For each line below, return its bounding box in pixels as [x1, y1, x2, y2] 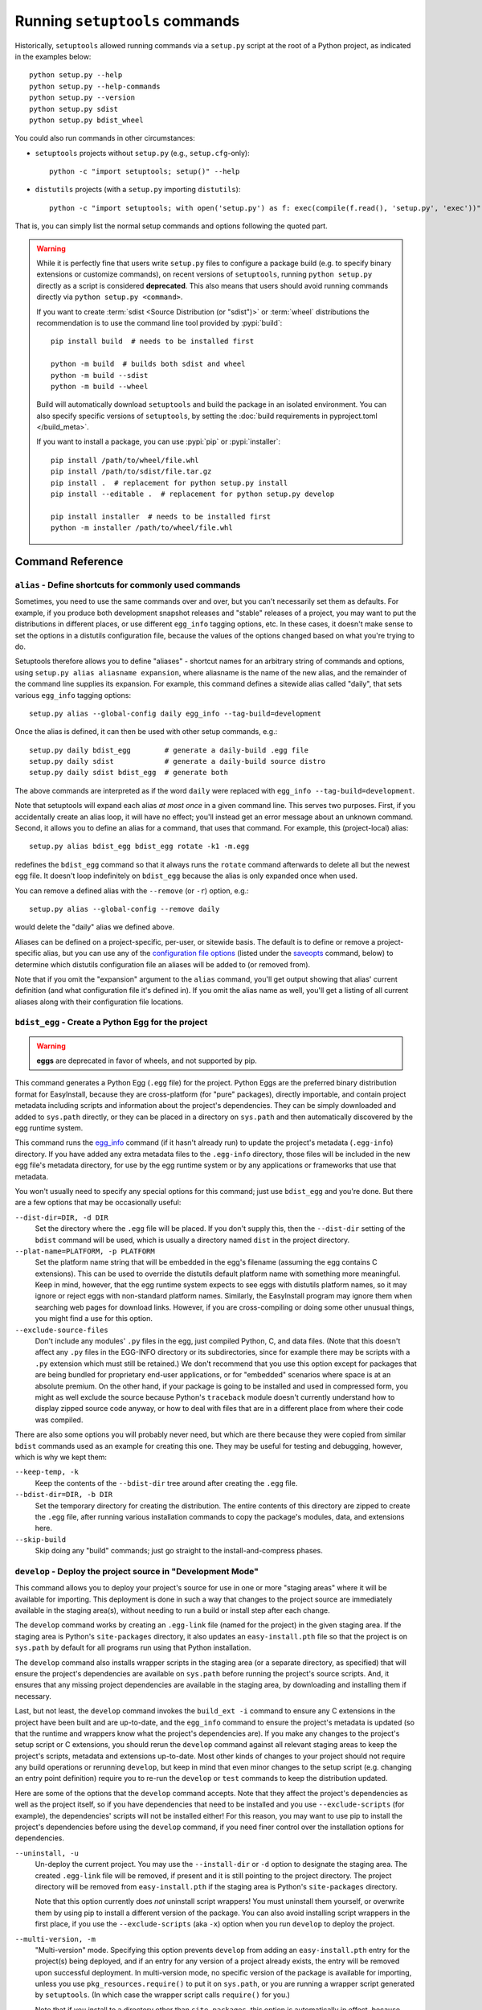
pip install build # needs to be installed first [51, 337, 255, 346]
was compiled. [35, 1415, 84, 1425]
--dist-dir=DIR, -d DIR [14, 1212, 108, 1222]
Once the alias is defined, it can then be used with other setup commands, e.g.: [14, 727, 278, 736]
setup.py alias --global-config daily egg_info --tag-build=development [29, 708, 321, 718]
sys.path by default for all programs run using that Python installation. [14, 1643, 251, 1652]
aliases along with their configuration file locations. [14, 997, 184, 1007]
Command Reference [14, 555, 124, 568]
